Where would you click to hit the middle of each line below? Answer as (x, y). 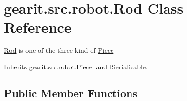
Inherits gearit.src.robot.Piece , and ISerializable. (76, 66)
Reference (38, 27)
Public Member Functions (71, 93)
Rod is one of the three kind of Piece (59, 50)
